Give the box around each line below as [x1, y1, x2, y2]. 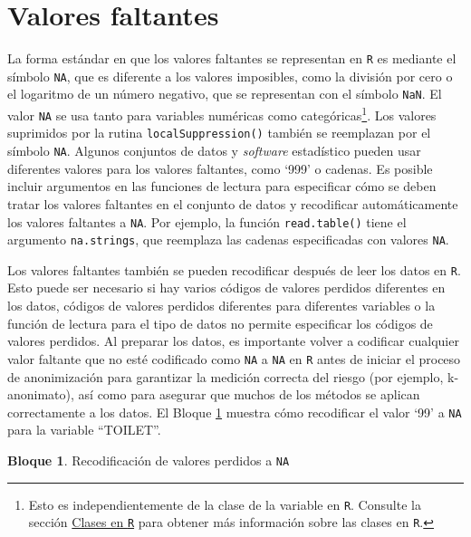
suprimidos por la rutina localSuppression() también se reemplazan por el [7, 123, 431, 142]
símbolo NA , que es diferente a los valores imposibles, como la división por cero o [7, 66, 453, 85]
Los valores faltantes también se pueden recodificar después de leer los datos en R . [7, 260, 461, 279]
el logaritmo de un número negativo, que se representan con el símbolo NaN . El [7, 84, 442, 103]
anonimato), [7, 385, 74, 404]
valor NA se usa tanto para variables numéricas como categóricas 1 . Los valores [7, 103, 437, 124]
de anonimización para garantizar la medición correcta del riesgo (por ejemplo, [7, 367, 444, 386]
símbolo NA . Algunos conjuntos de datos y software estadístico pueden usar [7, 141, 421, 160]
